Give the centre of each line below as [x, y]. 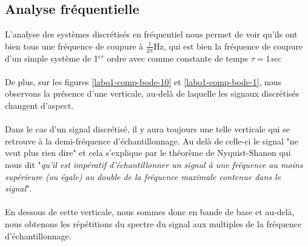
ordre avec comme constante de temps [177, 58]
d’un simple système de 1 [52, 58]
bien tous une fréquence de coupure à [74, 46]
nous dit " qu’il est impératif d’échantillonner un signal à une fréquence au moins [154, 164]
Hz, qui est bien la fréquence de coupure [228, 46]
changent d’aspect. [39, 105]
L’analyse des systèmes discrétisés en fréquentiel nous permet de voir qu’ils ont [151, 34]
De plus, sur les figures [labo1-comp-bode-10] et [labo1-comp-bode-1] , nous [143, 81]
